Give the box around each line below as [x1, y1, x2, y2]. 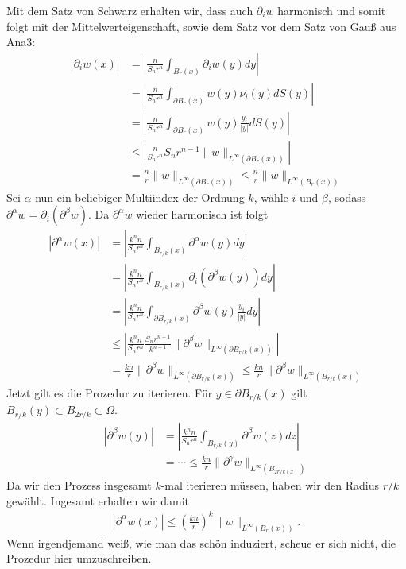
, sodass [327, 188, 366, 205]
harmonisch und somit [277, 2, 386, 18]
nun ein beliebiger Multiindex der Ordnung [35, 188, 245, 205]
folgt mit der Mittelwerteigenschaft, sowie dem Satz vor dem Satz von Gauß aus [6, 17, 396, 34]
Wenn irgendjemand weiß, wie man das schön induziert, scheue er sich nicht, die [6, 534, 396, 551]
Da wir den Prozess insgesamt [6, 477, 152, 494]
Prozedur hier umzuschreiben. [6, 550, 152, 567]
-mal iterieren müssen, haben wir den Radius [160, 477, 380, 494]
